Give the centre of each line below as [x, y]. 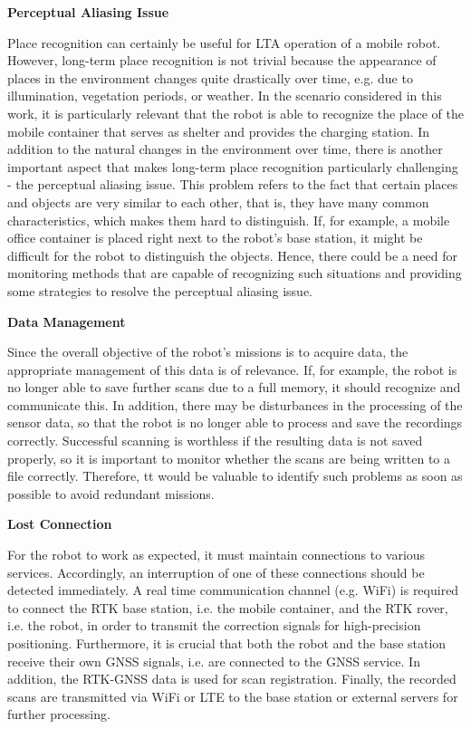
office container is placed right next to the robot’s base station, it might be [215, 238]
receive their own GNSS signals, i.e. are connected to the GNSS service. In [214, 661]
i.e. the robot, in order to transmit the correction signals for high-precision [214, 625]
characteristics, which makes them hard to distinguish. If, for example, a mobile [229, 220]
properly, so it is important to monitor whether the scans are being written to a [229, 458]
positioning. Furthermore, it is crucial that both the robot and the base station [227, 643]
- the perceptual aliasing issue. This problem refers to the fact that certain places [233, 184]
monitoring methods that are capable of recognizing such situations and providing [235, 273]
